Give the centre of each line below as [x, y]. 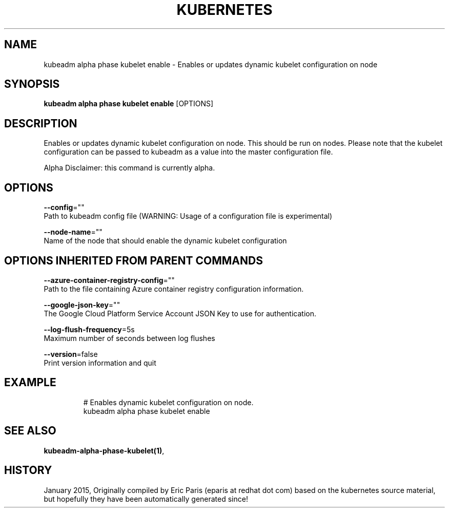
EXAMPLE [30, 383]
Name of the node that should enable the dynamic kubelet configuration [165, 241]
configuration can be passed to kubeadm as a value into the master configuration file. [188, 152]
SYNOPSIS [32, 84]
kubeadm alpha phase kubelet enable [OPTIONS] [129, 104]
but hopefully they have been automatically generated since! [146, 499]
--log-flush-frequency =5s [89, 329]
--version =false [71, 354]
